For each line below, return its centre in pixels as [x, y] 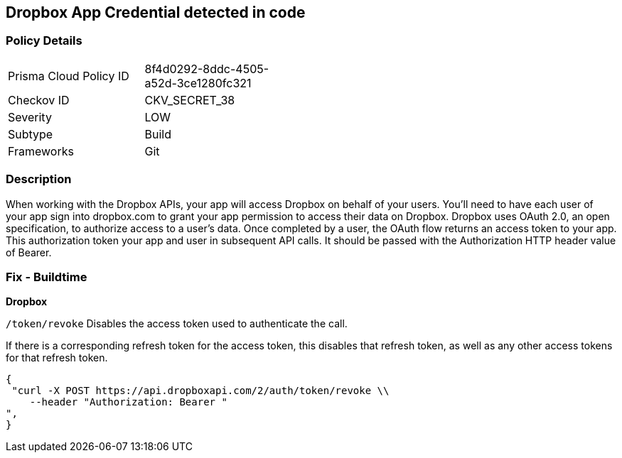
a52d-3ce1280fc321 [198, 83]
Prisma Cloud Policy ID [69, 76]
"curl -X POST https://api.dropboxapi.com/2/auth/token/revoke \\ [200, 391]
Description [39, 179]
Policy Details [44, 41]
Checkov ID [39, 100]
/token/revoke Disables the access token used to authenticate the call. [177, 324]
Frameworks [41, 151]
